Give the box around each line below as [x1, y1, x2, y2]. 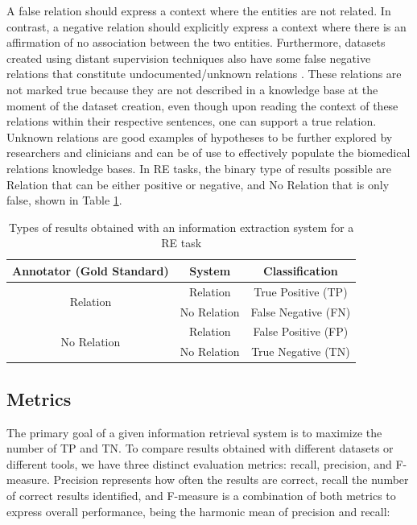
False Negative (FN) [250, 303, 351, 320]
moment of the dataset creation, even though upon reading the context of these [6, 97, 398, 114]
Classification [263, 262, 338, 279]
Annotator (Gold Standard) [12, 262, 169, 279]
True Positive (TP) [254, 283, 348, 300]
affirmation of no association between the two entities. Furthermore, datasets [6, 34, 386, 51]
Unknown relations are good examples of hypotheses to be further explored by [6, 128, 393, 145]
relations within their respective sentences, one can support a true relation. [6, 113, 377, 130]
